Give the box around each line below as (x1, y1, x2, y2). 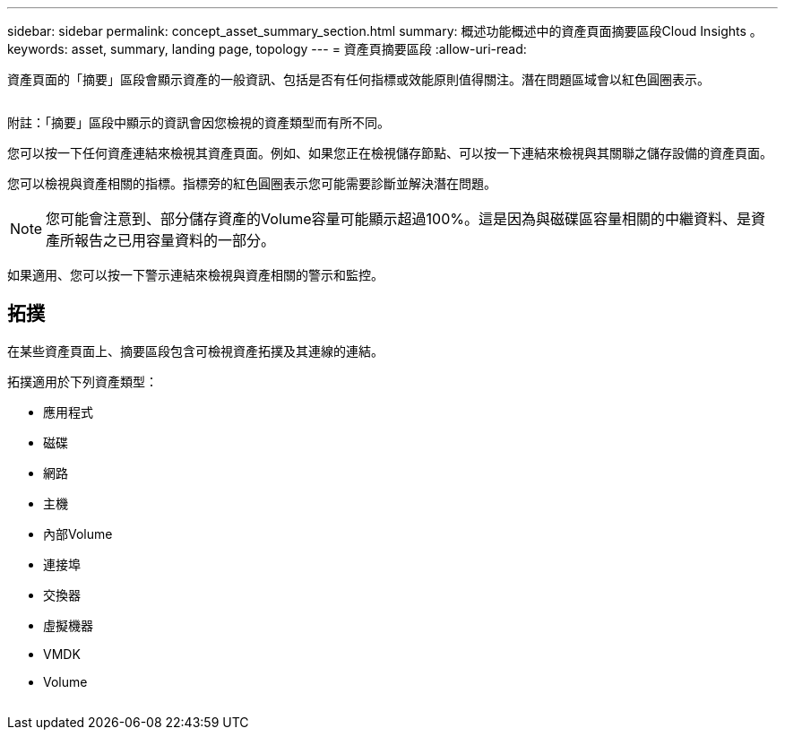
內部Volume (43, 525, 113, 542)
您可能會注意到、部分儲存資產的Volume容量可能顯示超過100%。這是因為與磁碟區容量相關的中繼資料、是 (46, 210, 751, 228)
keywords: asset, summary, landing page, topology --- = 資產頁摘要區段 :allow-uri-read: (7, 41, 527, 56)
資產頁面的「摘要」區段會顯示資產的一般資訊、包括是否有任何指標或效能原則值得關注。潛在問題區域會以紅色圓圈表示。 (7, 72, 710, 87)
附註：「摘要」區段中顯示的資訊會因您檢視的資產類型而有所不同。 (7, 115, 390, 130)
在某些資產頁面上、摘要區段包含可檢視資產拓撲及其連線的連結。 (7, 342, 384, 359)
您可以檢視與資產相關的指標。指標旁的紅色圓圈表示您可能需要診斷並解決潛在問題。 (7, 176, 496, 191)
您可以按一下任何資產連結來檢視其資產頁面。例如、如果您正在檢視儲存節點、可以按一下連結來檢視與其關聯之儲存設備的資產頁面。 (7, 145, 772, 160)
